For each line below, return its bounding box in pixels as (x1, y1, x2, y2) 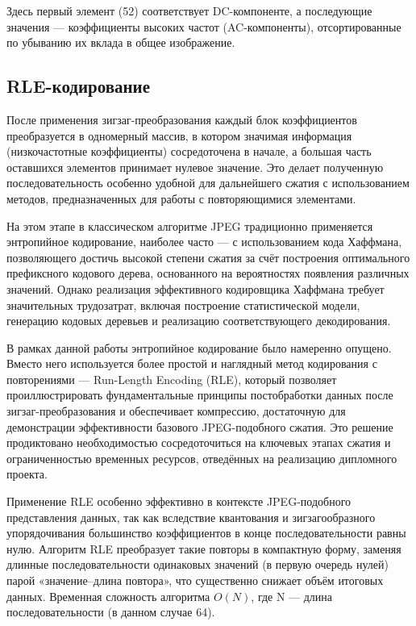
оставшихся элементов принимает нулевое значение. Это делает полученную (6, 158, 384, 175)
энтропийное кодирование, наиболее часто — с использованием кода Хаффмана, (6, 233, 402, 250)
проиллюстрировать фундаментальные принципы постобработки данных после (6, 386, 393, 403)
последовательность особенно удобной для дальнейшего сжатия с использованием (6, 174, 410, 191)
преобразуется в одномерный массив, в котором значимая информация (6, 127, 352, 144)
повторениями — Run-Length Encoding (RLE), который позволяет (6, 370, 337, 387)
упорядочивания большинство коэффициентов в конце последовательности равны (6, 524, 406, 541)
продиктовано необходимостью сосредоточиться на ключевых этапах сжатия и (6, 434, 391, 451)
